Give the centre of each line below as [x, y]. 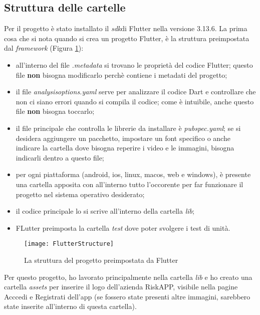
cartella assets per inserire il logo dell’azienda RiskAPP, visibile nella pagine [121, 287]
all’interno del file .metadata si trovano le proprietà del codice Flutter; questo [134, 64]
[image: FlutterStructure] [69, 244]
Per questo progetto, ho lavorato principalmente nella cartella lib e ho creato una [128, 277]
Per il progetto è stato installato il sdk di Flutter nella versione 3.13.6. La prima [126, 28]
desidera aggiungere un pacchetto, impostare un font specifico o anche [123, 138]
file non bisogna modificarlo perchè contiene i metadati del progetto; [121, 74]
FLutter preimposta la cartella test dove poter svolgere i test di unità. [123, 227]
